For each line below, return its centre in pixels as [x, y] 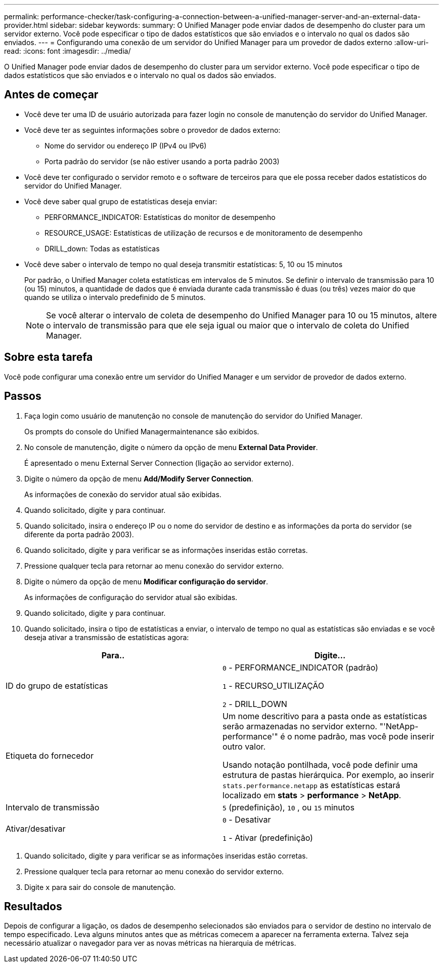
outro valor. [244, 746]
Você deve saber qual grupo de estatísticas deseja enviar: [121, 201]
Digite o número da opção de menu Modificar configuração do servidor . [146, 581]
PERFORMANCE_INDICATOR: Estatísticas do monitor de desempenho [160, 217]
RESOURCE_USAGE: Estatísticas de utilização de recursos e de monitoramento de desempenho [204, 233]
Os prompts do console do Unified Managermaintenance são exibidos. [142, 431]
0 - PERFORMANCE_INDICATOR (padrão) [300, 667]
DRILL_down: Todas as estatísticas [102, 248]
